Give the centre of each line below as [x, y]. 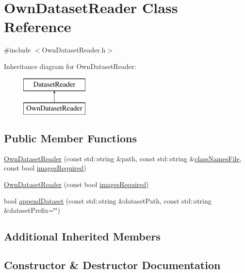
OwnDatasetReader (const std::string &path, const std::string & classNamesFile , [123, 158]
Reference [38, 26]
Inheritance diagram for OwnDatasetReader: [70, 66]
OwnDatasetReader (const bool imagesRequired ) [76, 184]
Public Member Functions [70, 138]
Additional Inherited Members [82, 236]
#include [17, 50]
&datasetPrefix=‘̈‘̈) [32, 210]
